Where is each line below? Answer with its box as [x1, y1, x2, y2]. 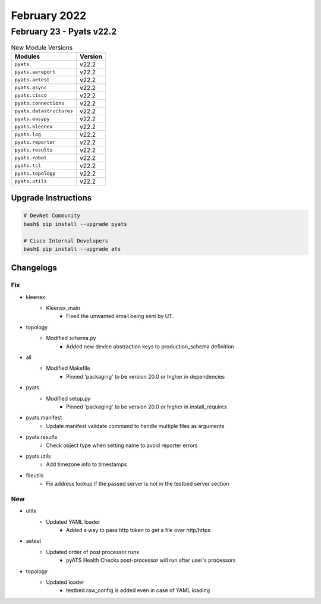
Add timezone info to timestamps [46, 461, 127, 468]
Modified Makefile [46, 364, 90, 372]
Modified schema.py [46, 335, 96, 342]
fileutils [26, 471, 44, 479]
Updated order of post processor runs [46, 548, 140, 555]
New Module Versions [11, 43, 73, 52]
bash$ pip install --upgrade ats [23, 246, 121, 252]
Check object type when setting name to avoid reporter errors [46, 442, 198, 449]
